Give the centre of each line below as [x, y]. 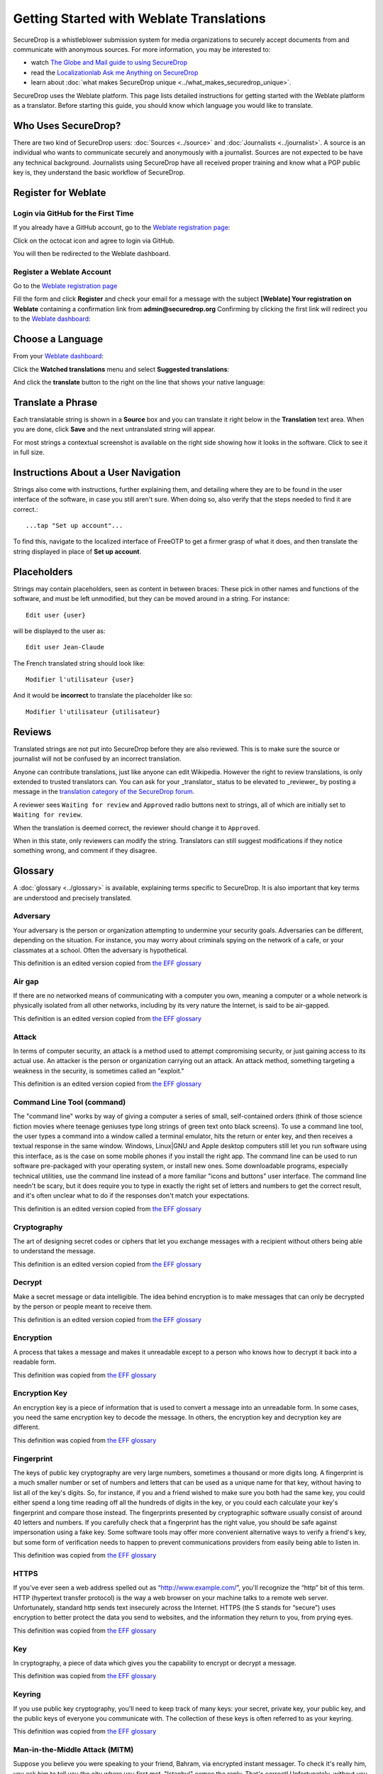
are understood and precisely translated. [73, 898]
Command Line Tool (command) [70, 1102]
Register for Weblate [60, 193]
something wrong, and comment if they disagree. [85, 851]
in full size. [29, 452]
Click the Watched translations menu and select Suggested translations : [121, 369]
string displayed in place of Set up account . [77, 551]
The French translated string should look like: [79, 663]
